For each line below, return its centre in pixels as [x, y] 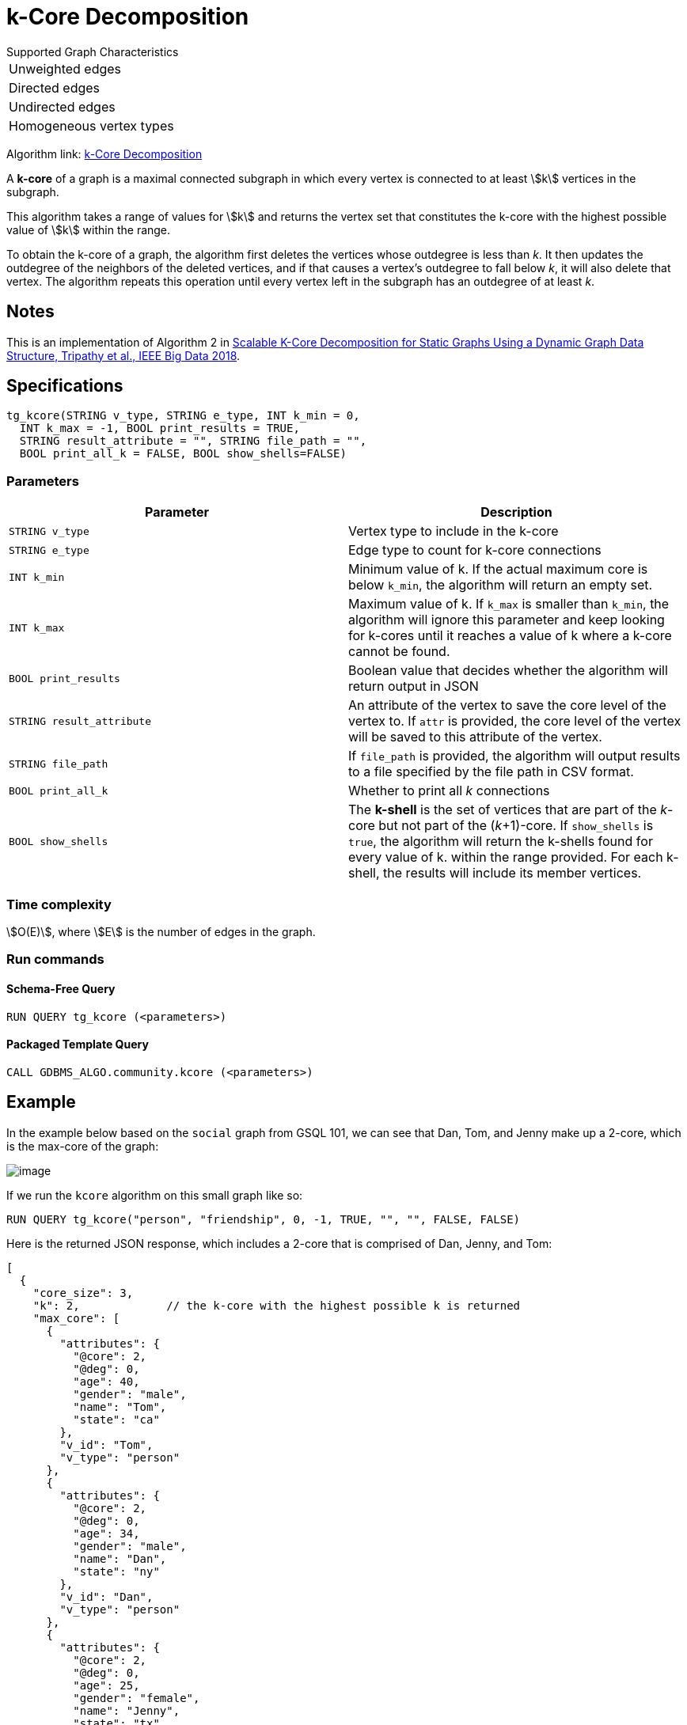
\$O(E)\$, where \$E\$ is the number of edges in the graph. [161, 931]
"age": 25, [106, 1685]
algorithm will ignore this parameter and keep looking [507, 620]
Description [516, 512]
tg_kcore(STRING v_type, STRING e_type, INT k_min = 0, [183, 416]
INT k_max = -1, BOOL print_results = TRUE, [159, 428]
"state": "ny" [116, 1571]
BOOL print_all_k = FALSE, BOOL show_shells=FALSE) [183, 454]
